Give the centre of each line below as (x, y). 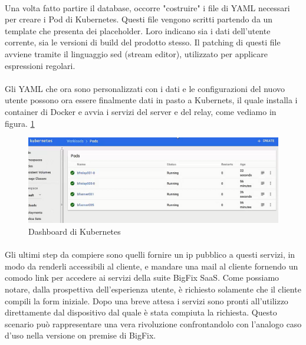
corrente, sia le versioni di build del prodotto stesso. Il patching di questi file (143, 42)
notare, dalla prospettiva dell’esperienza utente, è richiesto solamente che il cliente (153, 289)
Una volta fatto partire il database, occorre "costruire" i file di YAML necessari (147, 7)
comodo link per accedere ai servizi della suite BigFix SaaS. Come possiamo (142, 277)
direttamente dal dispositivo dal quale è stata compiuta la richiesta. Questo (141, 312)
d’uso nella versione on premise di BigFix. (80, 335)
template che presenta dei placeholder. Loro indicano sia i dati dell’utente (138, 30)
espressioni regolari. (40, 65)
